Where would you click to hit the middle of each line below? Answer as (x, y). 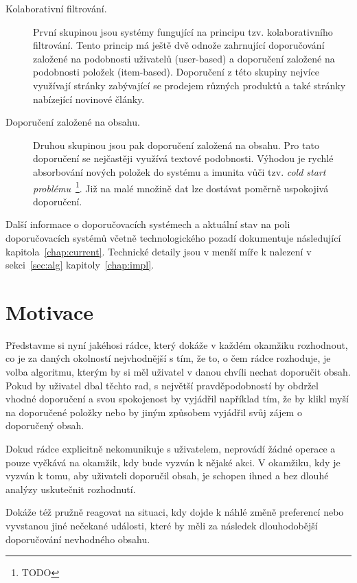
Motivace (50, 311)
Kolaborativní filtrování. (56, 8)
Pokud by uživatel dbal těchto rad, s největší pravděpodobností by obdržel (162, 385)
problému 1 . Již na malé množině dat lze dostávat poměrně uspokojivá (181, 187)
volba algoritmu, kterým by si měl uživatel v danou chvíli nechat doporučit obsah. (178, 372)
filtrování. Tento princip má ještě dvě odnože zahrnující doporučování (179, 45)
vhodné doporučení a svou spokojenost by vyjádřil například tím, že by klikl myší (177, 399)
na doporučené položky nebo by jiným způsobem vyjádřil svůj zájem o (154, 412)
